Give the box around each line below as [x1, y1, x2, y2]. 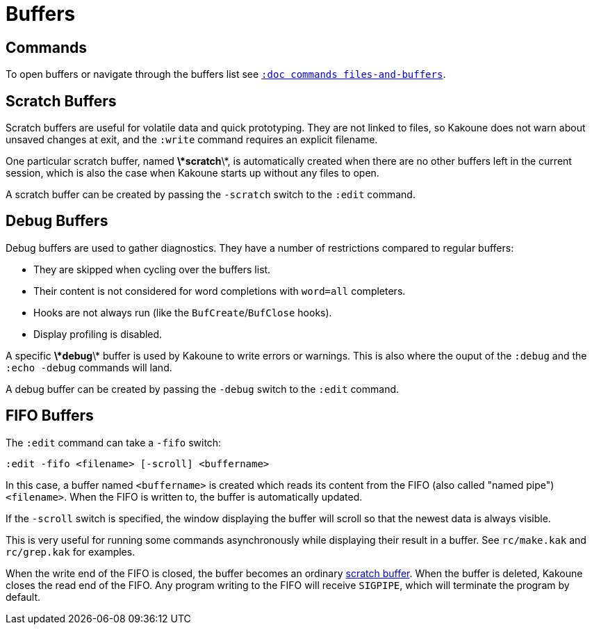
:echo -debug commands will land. [6, 361, 172, 373]
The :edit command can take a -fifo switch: [6, 436, 222, 449]
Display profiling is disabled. [33, 328, 163, 340]
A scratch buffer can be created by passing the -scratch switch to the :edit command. [6, 188, 416, 201]
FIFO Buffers [6, 407, 94, 425]
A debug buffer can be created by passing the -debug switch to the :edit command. [6, 382, 400, 395]
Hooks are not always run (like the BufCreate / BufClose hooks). [33, 306, 332, 318]
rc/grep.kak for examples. [6, 545, 135, 558]
